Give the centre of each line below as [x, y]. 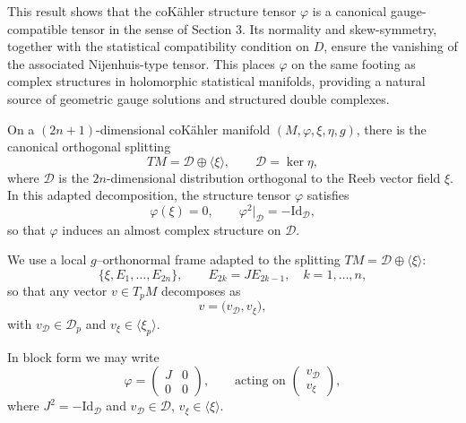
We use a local [47, 259]
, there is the [391, 129]
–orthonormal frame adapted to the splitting [218, 259]
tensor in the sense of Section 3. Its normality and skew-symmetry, [254, 28]
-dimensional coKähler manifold [183, 129]
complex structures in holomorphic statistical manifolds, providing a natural [216, 81]
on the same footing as [354, 63]
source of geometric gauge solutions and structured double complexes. [198, 98]
